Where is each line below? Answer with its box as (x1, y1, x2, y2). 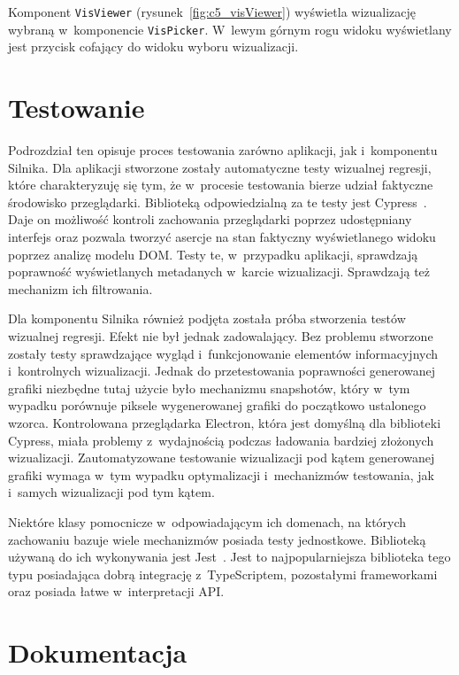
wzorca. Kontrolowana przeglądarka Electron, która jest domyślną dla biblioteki (8, 413, 441, 431)
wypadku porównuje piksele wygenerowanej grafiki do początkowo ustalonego (8, 396, 426, 415)
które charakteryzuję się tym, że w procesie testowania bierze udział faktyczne (8, 175, 433, 194)
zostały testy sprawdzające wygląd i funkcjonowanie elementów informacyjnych (8, 344, 439, 362)
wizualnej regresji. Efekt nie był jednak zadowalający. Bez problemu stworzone (8, 326, 433, 345)
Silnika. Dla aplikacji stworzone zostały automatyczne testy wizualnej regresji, (8, 158, 432, 176)
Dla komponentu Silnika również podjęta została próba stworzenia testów (8, 309, 406, 328)
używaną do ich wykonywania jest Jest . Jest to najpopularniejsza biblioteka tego (8, 547, 451, 566)
